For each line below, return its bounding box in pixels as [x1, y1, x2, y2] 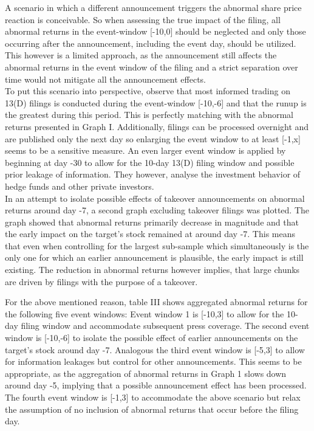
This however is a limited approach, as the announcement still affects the [5, 49, 277, 61]
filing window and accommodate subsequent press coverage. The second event [21, 319, 310, 332]
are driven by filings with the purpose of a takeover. [5, 275, 198, 288]
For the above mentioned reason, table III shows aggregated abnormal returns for [5, 295, 308, 308]
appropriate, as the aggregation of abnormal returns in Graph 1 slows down [5, 367, 287, 379]
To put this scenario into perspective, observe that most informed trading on [5, 84, 290, 97]
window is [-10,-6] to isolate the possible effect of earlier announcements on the [5, 331, 298, 344]
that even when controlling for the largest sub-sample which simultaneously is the [5, 239, 309, 252]
